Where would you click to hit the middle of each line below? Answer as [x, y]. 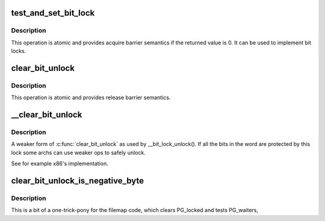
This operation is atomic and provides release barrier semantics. [91, 98]
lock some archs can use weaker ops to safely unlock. [78, 153]
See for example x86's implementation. [60, 164]
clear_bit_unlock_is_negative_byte [78, 181]
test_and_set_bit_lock [53, 13]
